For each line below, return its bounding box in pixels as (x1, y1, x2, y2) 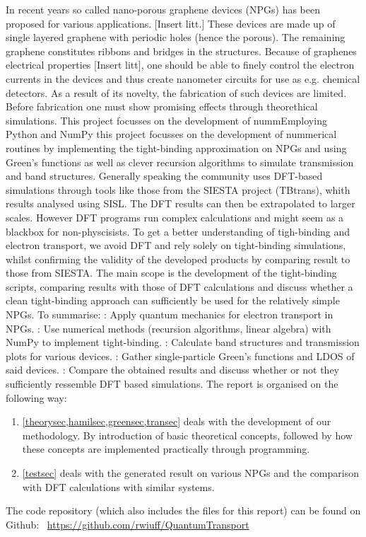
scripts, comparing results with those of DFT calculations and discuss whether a (6, 279, 353, 294)
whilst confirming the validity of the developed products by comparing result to (6, 251, 350, 266)
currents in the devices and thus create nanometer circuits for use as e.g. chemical (6, 71, 360, 86)
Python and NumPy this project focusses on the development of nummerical (6, 127, 337, 142)
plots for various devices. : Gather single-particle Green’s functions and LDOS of (6, 348, 355, 363)
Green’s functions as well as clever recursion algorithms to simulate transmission (6, 154, 354, 169)
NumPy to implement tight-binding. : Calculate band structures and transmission (6, 335, 360, 350)
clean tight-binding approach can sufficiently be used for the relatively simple (6, 293, 340, 308)
